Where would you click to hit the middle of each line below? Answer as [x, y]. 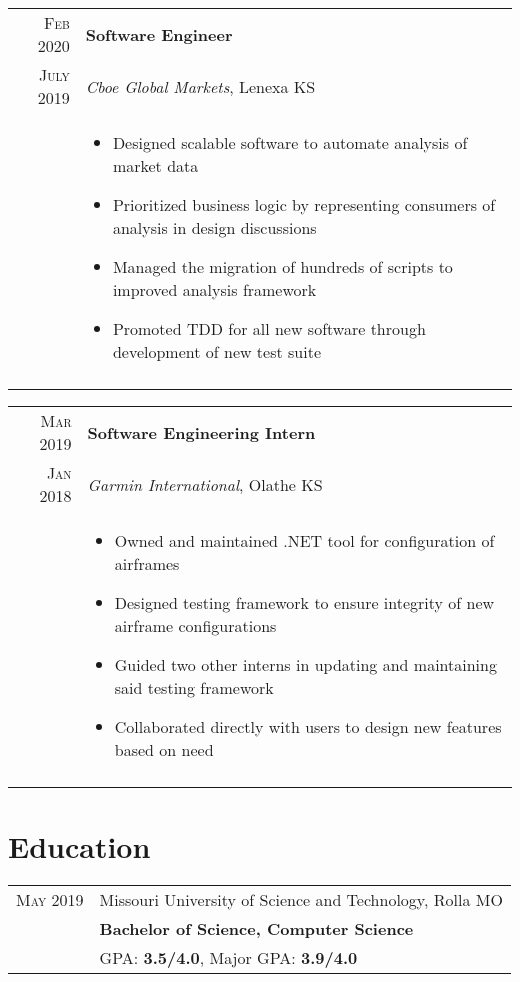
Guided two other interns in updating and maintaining [305, 664]
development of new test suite [217, 351]
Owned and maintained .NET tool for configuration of [304, 540]
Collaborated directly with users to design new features [308, 726]
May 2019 [50, 900]
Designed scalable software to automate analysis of [290, 142]
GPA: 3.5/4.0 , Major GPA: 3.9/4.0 [228, 958]
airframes [147, 563]
